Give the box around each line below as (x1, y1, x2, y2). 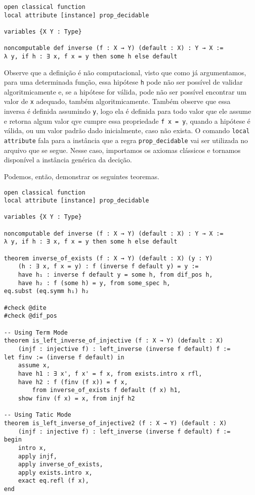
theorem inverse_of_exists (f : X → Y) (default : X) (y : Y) (4, 254, 213, 262)
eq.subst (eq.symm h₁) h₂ (4, 288, 89, 295)
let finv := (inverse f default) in (4, 353, 125, 361)
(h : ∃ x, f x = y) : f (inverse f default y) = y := (18, 263, 199, 270)
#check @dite (4, 304, 46, 311)
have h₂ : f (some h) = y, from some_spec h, (18, 279, 170, 287)
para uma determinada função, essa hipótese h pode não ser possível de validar (4, 77, 243, 87)
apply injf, (18, 452, 57, 460)
